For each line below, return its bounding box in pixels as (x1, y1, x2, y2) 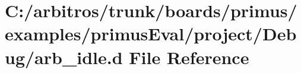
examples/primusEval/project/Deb (5, 21, 297, 46)
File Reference (129, 45, 249, 69)
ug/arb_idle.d (5, 45, 123, 69)
